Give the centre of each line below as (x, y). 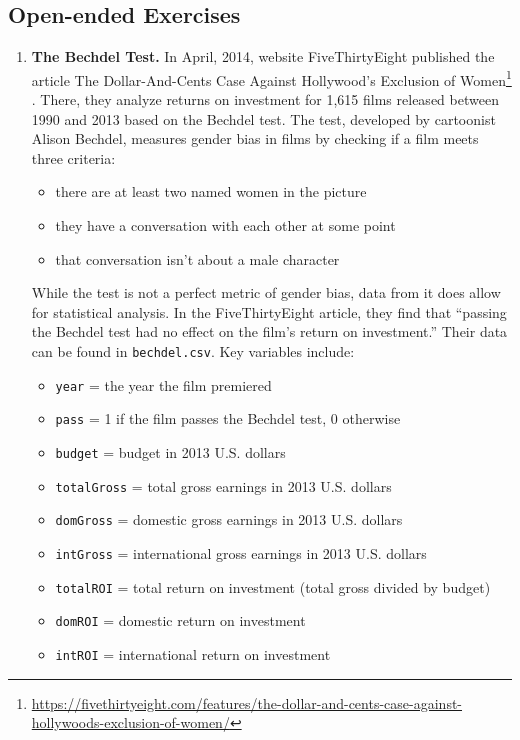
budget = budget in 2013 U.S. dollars (170, 451)
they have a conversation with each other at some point (225, 225)
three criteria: (73, 157)
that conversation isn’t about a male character (197, 258)
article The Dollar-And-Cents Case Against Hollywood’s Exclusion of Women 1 (271, 78)
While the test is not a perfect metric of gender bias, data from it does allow (266, 292)
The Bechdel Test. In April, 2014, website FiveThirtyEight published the (263, 56)
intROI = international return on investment (193, 653)
